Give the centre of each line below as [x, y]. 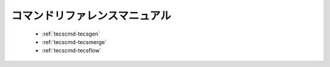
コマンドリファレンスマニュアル [91, 16]
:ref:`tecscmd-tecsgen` [71, 34]
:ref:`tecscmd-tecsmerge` [74, 42]
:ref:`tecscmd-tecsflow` [71, 51]
